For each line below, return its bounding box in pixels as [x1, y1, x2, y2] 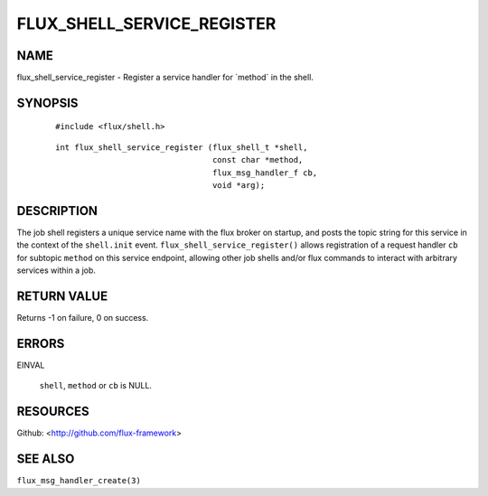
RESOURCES [16, 404, 89, 419]
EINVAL [16, 360, 45, 370]
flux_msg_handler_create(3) [16, 475, 142, 486]
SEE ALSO [16, 452, 75, 467]
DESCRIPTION [16, 203, 99, 219]
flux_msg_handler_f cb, [212, 167, 318, 178]
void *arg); [212, 181, 266, 191]
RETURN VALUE [16, 288, 108, 304]
